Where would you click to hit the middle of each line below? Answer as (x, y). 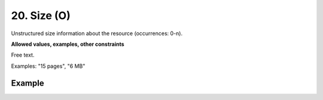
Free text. (23, 55)
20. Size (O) (41, 15)
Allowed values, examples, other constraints (68, 44)
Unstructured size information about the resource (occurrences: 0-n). (97, 33)
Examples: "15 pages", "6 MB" (48, 66)
